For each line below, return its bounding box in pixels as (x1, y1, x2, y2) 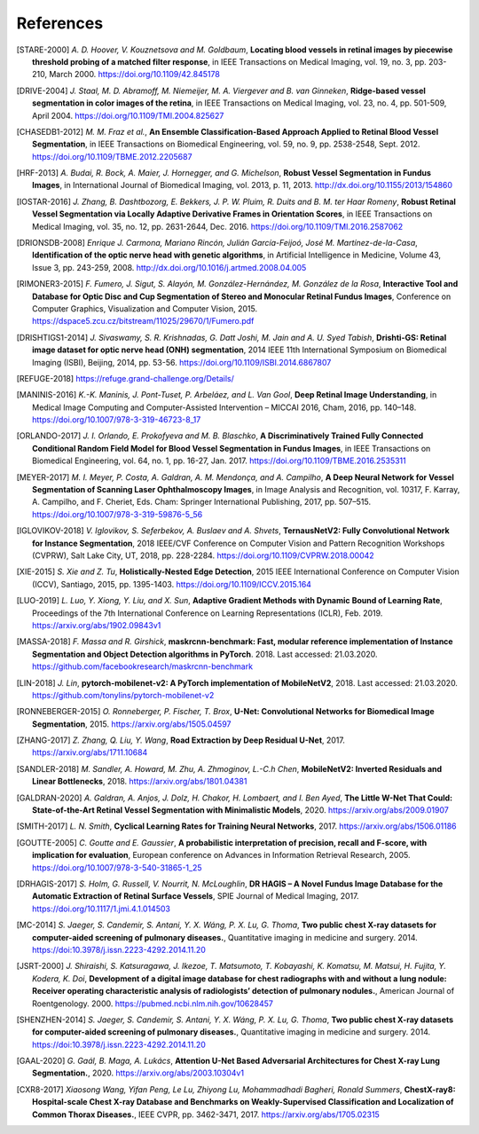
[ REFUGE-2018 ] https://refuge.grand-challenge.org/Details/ (16, 373, 234, 383)
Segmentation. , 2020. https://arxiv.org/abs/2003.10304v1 (32, 1067, 244, 1078)
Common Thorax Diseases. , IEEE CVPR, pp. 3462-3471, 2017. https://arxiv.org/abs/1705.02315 (32, 1109, 381, 1120)
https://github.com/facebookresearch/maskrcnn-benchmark (32, 661, 253, 672)
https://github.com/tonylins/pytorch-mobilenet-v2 (32, 689, 215, 700)
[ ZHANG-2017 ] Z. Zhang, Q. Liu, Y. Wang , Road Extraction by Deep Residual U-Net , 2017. (16, 735, 346, 745)
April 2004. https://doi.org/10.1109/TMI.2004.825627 (32, 110, 224, 121)
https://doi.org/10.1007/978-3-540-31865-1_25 (32, 862, 203, 873)
